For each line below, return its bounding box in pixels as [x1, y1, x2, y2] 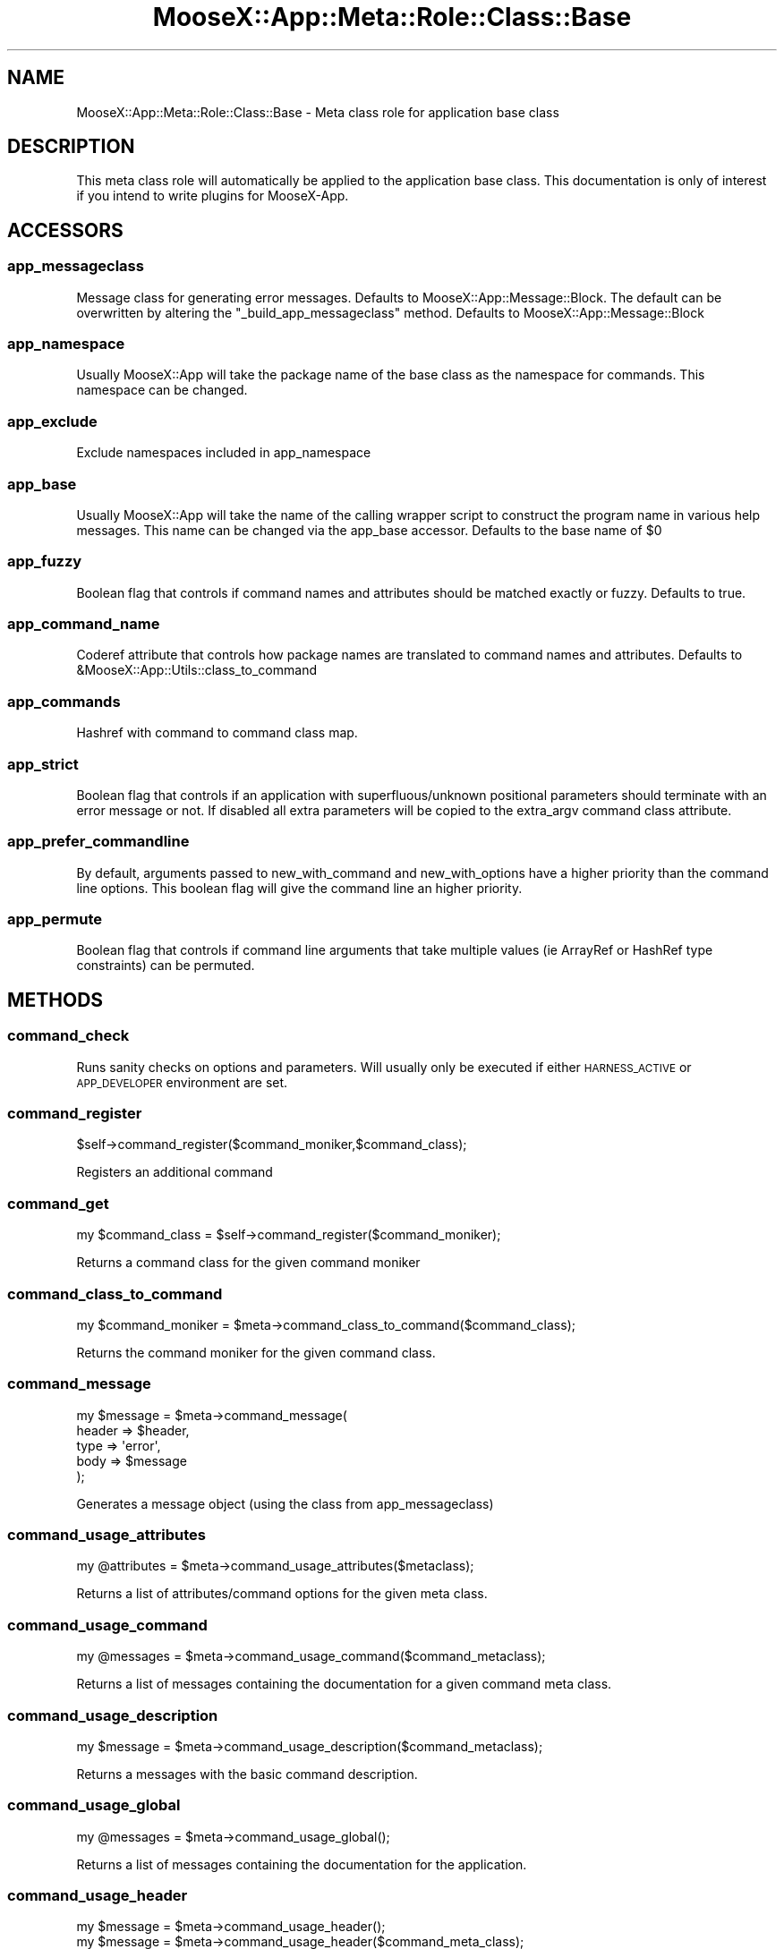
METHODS [7, 988, 104, 1011]
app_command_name [7, 615, 160, 634]
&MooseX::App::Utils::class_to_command [76, 662, 317, 678]
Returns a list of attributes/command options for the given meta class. [76, 1586, 488, 1602]
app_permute [7, 910, 102, 929]
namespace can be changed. [76, 382, 248, 398]
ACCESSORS [7, 218, 124, 242]
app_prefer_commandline [7, 832, 190, 851]
